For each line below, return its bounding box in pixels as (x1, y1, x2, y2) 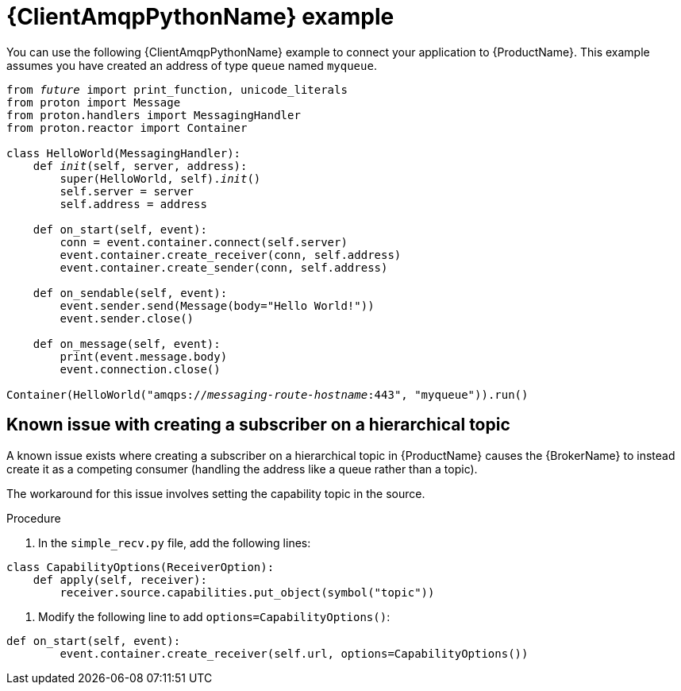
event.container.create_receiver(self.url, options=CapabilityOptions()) (60, 647, 529, 660)
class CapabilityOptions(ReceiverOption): (6, 560, 275, 573)
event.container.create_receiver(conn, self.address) (60, 248, 402, 261)
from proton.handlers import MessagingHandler (6, 108, 301, 122)
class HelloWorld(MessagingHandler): (6, 146, 241, 160)
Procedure (6, 511, 61, 525)
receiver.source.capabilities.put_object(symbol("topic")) (60, 585, 435, 599)
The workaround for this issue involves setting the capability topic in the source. (6, 486, 425, 500)
